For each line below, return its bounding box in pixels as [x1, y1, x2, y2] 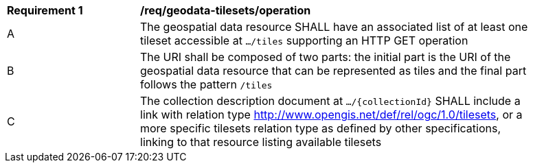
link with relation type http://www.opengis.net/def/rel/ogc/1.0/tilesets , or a [140, 108, 523, 121]
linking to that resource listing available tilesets [140, 135, 382, 149]
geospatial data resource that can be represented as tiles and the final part [140, 64, 527, 77]
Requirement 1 [7, 3, 83, 17]
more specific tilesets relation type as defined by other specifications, [140, 121, 501, 135]
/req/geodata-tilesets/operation [140, 3, 311, 17]
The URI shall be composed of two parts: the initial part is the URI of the [140, 50, 511, 64]
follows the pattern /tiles [140, 77, 273, 91]
